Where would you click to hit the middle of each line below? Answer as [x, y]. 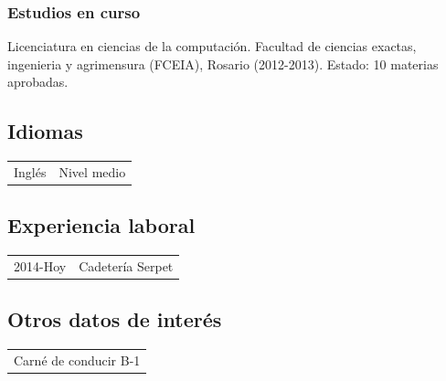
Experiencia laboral [101, 225]
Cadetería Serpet [126, 266]
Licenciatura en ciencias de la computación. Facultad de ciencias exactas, [212, 46]
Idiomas [45, 131]
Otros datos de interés [115, 319]
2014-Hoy [40, 266]
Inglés [30, 171]
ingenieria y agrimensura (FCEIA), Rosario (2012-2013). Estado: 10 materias [223, 63]
